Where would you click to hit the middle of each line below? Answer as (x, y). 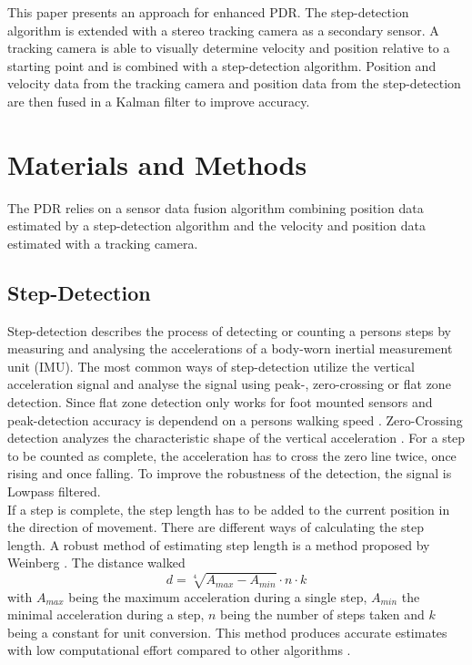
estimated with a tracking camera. (103, 243)
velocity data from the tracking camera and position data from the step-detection (234, 83)
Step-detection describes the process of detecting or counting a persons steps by (230, 330)
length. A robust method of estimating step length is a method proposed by (219, 544)
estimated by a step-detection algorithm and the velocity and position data (216, 225)
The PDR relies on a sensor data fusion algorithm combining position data (216, 207)
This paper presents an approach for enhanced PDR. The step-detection (208, 12)
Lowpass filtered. (54, 491)
